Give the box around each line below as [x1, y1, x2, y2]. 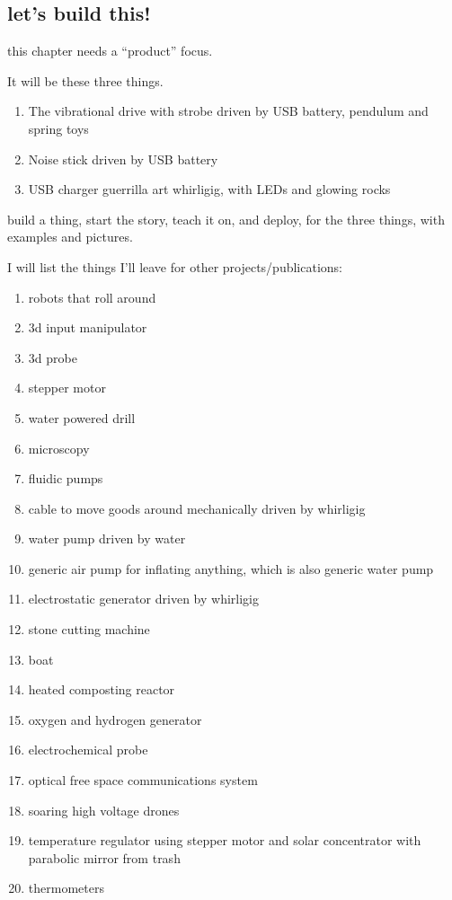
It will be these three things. [7, 71, 164, 90]
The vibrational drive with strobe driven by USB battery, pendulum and [28, 101, 429, 120]
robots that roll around [28, 287, 156, 306]
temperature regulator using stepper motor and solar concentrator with [28, 831, 421, 850]
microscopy [28, 438, 90, 457]
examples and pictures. [7, 227, 133, 246]
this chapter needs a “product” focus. [7, 41, 213, 60]
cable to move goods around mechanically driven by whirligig [28, 499, 366, 517]
